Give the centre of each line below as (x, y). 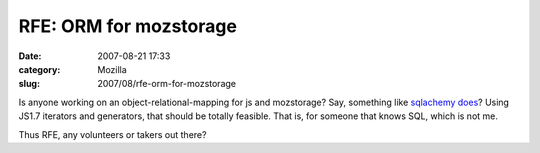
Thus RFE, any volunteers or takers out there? (112, 134)
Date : (30, 56)
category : (39, 69)
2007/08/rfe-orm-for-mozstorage (167, 84)
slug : (29, 84)
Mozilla (112, 69)
